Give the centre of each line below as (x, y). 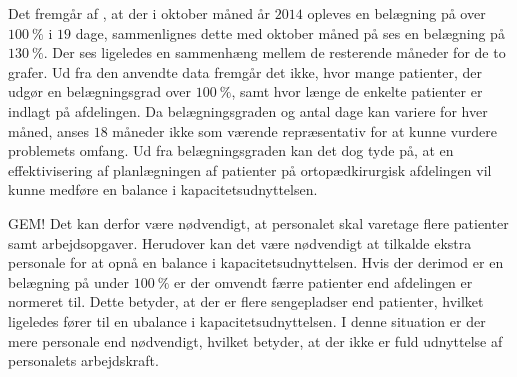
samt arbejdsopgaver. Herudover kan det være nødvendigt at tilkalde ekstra (240, 242)
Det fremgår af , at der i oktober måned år (139, 13)
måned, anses (49, 130)
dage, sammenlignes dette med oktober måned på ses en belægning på (290, 32)
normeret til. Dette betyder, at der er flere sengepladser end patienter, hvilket (246, 301)
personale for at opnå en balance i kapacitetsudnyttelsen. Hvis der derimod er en (256, 262)
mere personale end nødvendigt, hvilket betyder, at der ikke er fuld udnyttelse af (255, 340)
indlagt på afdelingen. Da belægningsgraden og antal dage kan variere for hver (248, 110)
